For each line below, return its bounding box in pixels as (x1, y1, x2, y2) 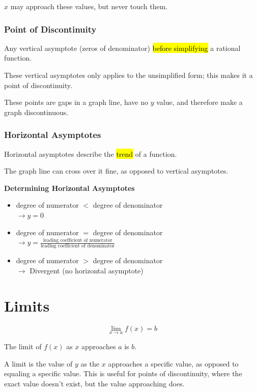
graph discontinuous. (4, 106, 69, 117)
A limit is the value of (4, 358, 73, 369)
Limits (4, 295, 50, 316)
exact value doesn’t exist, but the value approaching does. (4, 378, 185, 388)
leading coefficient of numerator (43, 237, 112, 243)
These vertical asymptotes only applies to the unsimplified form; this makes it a (4, 70, 253, 80)
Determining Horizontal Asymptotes (4, 182, 135, 193)
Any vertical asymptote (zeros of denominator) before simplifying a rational (4, 42, 241, 53)
